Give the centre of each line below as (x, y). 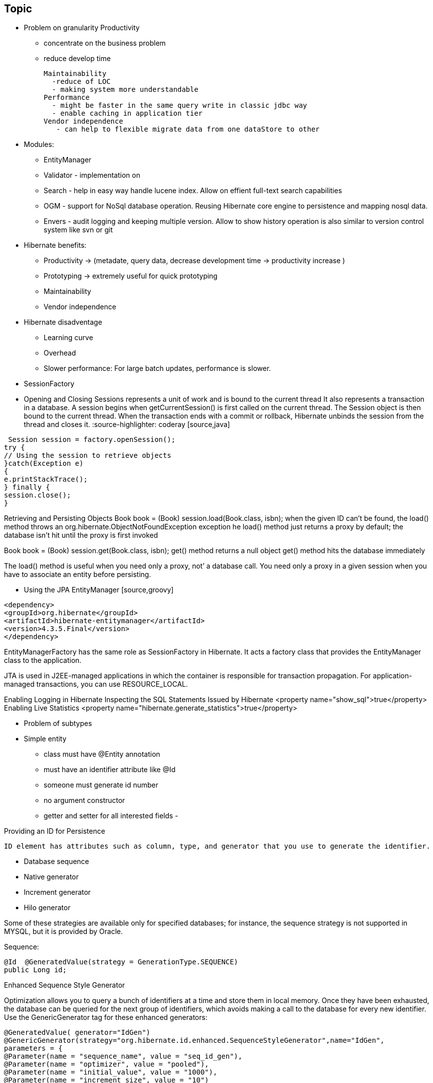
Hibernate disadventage (63, 322)
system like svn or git (78, 230)
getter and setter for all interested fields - (111, 816)
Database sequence (57, 862)
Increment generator (57, 892)
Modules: (39, 144)
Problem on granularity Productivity (82, 28)
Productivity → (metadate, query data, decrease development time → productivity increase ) (194, 261)
